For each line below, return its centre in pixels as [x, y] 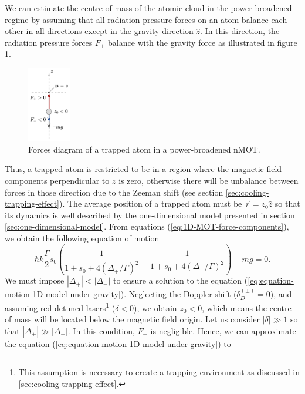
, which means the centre [247, 307]
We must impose [35, 280]
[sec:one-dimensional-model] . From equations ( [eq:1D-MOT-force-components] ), [147, 226]
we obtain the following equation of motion [82, 238]
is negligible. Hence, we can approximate [223, 330]
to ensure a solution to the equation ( [180, 280]
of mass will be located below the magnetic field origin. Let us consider [132, 319]
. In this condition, [101, 330]
